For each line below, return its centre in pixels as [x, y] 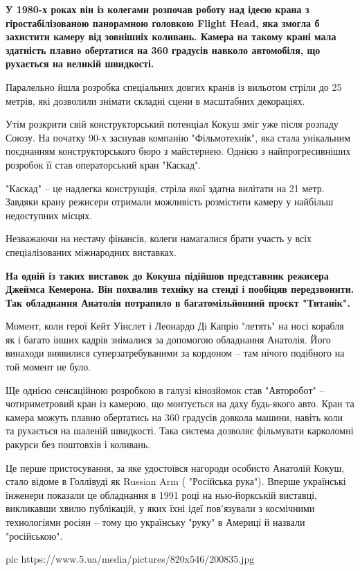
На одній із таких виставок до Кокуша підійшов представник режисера [167, 275]
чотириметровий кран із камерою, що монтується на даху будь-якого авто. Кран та [180, 403]
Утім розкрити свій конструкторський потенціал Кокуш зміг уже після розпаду [172, 124]
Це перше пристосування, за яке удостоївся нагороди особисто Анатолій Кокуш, [175, 467]
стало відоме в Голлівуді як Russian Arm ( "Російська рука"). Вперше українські [176, 481]
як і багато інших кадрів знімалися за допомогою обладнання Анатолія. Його [168, 339]
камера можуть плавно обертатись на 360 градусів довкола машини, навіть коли [174, 417]
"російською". [34, 535]
